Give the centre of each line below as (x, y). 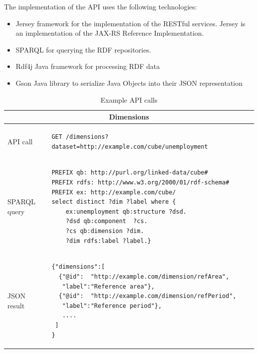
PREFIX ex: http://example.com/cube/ (114, 192)
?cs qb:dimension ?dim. (105, 231)
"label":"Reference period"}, (112, 306)
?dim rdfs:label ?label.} (108, 241)
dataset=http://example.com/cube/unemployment (129, 147)
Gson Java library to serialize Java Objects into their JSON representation (129, 83)
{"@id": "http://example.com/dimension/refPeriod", (148, 296)
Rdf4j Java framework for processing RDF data (88, 66)
